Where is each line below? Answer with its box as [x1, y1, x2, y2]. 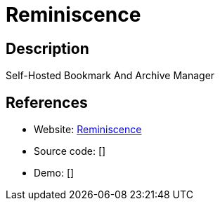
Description [6, 39, 89, 57]
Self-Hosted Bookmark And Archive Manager [6, 69, 215, 82]
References [6, 93, 88, 111]
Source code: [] [34, 145, 106, 158]
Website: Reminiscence [34, 123, 142, 136]
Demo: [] [34, 167, 75, 179]
